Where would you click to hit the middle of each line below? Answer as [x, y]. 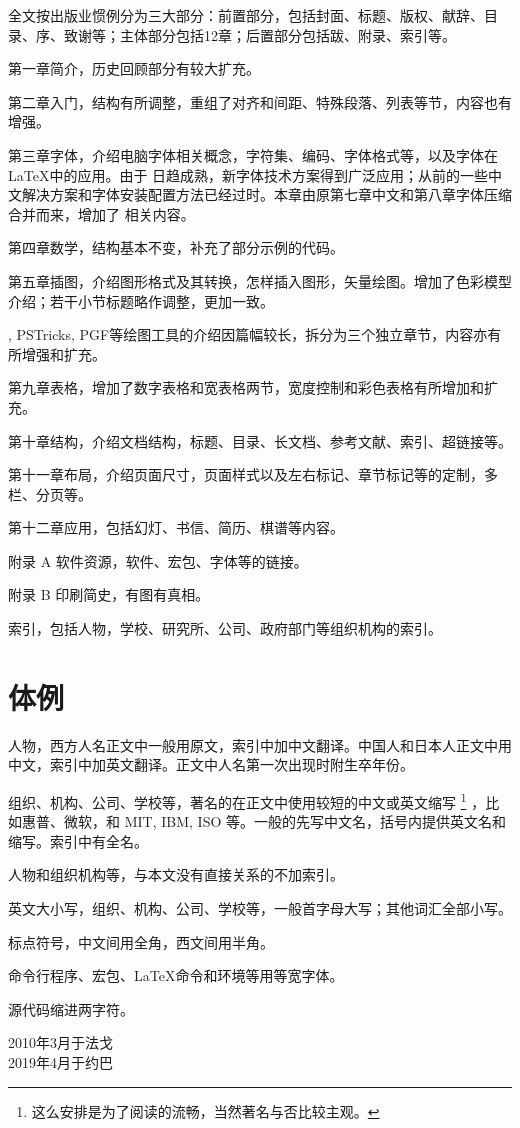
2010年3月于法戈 [60, 1042]
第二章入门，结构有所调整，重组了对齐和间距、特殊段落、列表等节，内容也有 [260, 101]
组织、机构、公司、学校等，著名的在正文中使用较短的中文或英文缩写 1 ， [247, 800]
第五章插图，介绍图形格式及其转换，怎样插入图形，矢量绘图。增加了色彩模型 [260, 280]
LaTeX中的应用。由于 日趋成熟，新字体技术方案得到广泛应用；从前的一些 [248, 174]
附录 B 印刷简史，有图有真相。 [109, 594]
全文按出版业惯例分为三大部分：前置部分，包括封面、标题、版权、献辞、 [246, 15]
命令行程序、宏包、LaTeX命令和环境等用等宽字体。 [176, 975]
